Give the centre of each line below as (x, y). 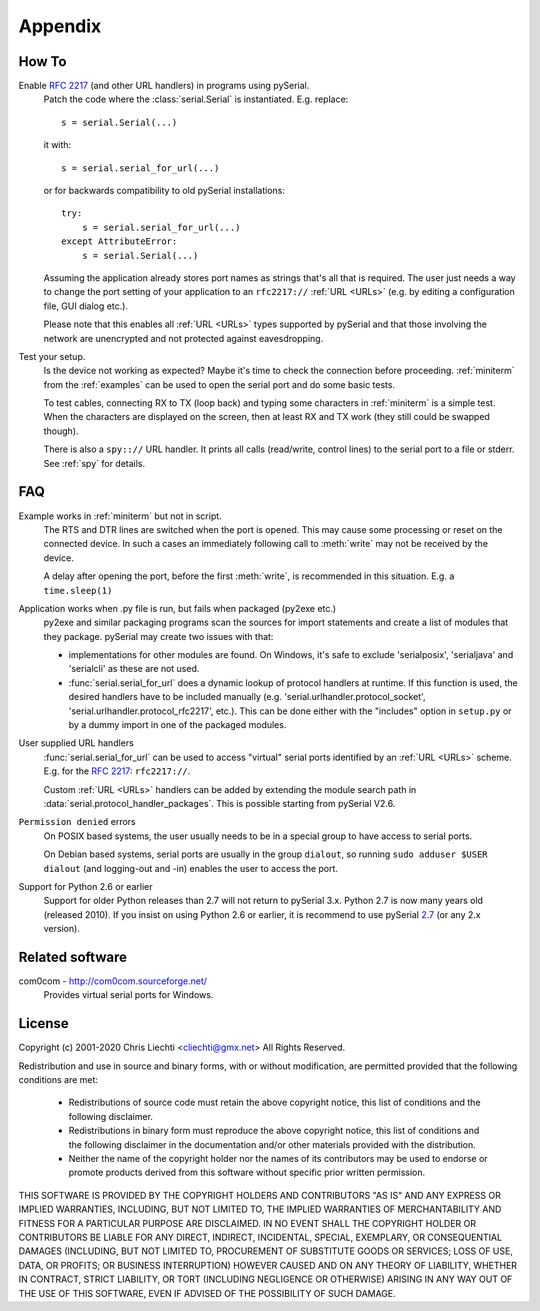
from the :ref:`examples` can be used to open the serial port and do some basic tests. (219, 384)
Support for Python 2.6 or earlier (85, 886)
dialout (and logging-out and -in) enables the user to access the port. (191, 868)
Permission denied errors (77, 822)
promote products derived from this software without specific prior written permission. (247, 1172)
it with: (57, 145)
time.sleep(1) (78, 590)
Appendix (60, 26)
